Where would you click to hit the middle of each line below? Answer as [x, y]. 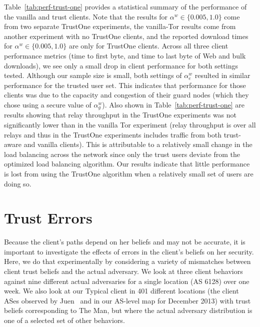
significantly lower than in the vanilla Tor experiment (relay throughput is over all [130, 124]
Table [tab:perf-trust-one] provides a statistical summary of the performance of [125, 6]
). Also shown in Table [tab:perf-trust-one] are [173, 104]
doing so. [18, 183]
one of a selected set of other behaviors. [64, 320]
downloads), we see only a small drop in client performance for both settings [121, 65]
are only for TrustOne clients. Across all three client [149, 46]
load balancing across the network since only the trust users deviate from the [122, 154]
